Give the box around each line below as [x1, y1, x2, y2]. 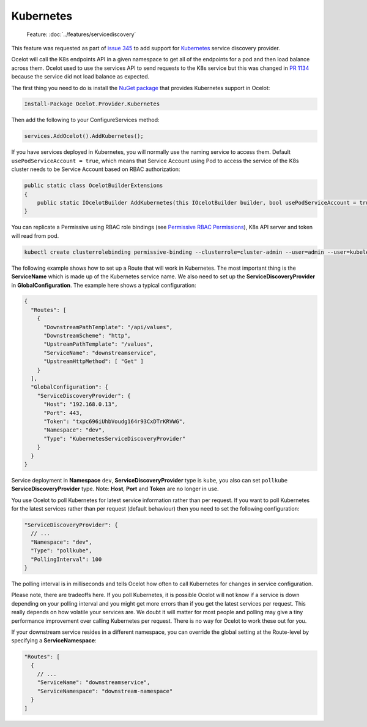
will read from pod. [11, 232, 59, 239]
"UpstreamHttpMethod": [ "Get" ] [43, 358, 144, 365]
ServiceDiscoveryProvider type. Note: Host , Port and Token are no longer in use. [11, 485, 220, 493]
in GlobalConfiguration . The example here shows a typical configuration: [11, 281, 196, 289]
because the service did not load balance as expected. [11, 73, 150, 80]
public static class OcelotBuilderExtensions [24, 182, 163, 189]
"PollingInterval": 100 [31, 555, 102, 563]
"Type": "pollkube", [31, 547, 92, 554]
